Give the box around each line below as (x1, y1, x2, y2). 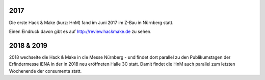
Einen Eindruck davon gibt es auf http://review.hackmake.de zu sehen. (9, 28, 152, 34)
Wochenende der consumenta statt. (9, 68, 82, 74)
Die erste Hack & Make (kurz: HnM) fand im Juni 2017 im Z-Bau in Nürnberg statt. (9, 20, 174, 26)
